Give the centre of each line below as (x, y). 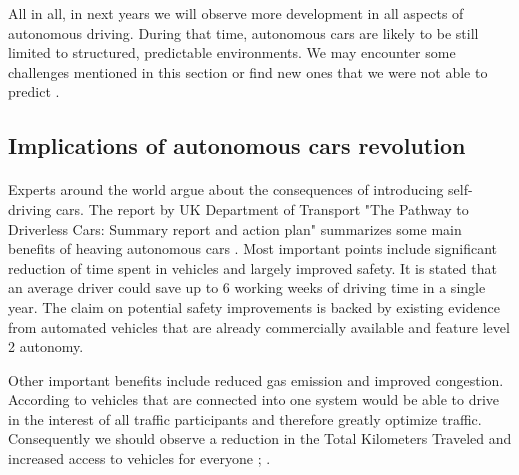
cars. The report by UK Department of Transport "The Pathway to (262, 208)
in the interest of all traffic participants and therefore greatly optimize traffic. (245, 418)
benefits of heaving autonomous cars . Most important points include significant (253, 248)
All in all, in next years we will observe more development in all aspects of (236, 13)
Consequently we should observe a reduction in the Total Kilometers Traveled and (260, 438)
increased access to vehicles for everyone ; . (139, 458)
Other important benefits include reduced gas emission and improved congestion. (256, 379)
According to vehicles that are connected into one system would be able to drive (254, 399)
